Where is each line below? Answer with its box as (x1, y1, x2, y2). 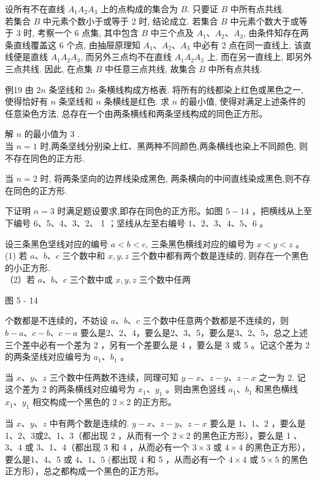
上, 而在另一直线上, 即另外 (207, 50, 312, 63)
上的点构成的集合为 (100, 2, 178, 15)
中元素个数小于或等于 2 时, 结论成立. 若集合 (42, 14, 218, 27)
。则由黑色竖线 (165, 382, 226, 395)
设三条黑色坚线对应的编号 (5, 237, 108, 250)
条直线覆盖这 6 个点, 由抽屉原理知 (5, 38, 140, 51)
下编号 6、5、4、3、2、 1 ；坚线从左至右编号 (5, 216, 185, 229)
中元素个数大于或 (230, 14, 299, 27)
